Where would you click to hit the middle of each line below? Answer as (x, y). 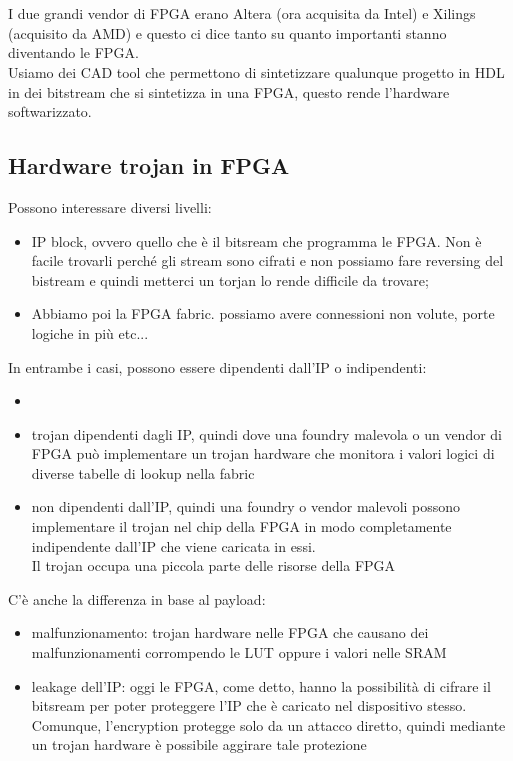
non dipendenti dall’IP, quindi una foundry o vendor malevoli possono (246, 506)
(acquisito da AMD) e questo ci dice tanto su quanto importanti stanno (227, 32)
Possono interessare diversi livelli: (110, 206)
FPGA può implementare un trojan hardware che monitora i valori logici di (263, 453)
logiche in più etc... (90, 332)
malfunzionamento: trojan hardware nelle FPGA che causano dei (230, 632)
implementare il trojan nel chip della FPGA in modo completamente (241, 526)
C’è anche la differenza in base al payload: (137, 598)
